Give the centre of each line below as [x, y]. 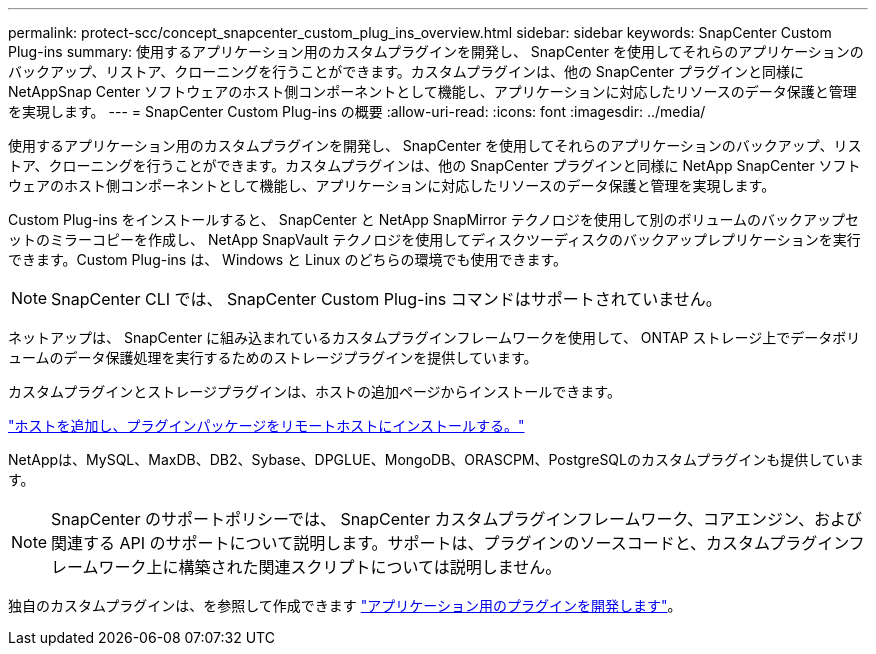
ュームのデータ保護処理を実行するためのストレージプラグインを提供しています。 [273, 357]
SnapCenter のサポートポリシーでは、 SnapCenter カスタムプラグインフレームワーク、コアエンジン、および [457, 519]
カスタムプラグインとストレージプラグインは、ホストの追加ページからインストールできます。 [314, 391]
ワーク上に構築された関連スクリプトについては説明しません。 [330, 567]
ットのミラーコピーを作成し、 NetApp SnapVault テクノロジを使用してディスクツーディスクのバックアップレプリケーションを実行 [434, 239]
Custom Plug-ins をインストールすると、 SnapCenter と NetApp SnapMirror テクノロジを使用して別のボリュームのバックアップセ [433, 219]
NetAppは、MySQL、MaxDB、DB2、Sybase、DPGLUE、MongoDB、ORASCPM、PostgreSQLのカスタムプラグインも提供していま [436, 459]
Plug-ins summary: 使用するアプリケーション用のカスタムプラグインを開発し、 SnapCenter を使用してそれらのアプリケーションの [436, 51]
